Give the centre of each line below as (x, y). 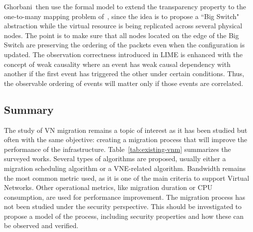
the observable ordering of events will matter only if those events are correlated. (124, 83)
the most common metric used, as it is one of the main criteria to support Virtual (127, 178)
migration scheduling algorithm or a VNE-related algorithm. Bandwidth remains (125, 168)
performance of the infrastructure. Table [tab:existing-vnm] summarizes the (117, 149)
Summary (29, 109)
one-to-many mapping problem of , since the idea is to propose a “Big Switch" (122, 16)
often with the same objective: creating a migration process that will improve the (126, 139)
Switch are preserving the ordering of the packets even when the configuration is (125, 45)
